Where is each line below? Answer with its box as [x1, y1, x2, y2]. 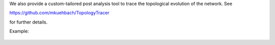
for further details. [9, 19, 48, 25]
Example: [9, 28, 29, 34]
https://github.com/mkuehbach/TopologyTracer [9, 10, 109, 16]
